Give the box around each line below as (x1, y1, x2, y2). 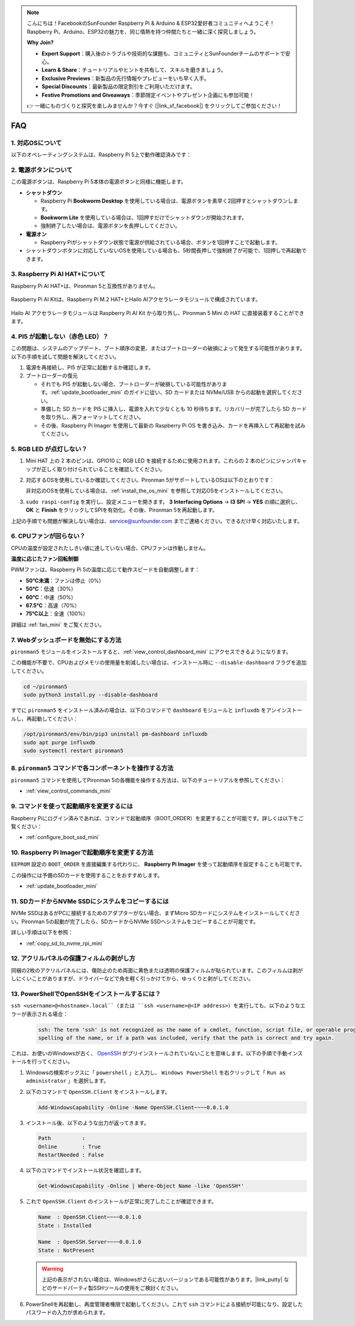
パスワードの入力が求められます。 (25, 1309, 109, 1316)
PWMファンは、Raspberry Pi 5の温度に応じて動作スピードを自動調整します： (11, 566, 201, 573)
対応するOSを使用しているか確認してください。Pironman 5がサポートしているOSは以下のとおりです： (25, 477, 275, 483)
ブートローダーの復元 (25, 372, 78, 379)
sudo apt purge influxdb (23, 739, 96, 746)
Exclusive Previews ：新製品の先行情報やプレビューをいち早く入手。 (41, 75, 210, 82)
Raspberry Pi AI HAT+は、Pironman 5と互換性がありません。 (11, 282, 159, 290)
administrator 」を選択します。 (25, 1077, 109, 1084)
